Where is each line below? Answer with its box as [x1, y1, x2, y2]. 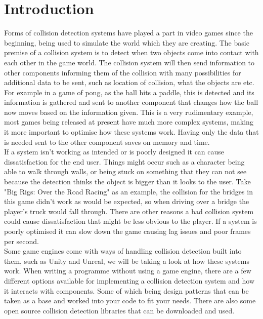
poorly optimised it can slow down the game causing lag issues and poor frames [4, 226, 251, 236]
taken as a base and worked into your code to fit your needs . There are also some [4, 295, 256, 306]
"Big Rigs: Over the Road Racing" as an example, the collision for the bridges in [4, 186, 253, 196]
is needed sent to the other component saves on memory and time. [4, 136, 210, 147]
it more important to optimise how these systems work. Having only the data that [4, 127, 259, 137]
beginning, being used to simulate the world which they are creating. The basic [4, 37, 249, 48]
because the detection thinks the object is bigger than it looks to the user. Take [4, 176, 251, 187]
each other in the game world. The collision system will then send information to [4, 57, 255, 67]
